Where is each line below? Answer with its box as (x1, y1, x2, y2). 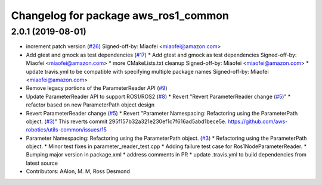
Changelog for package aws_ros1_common (11, 9, 230, 22)
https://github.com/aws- (227, 118, 288, 125)
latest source (26, 159, 58, 167)
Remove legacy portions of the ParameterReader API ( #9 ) (26, 84, 168, 92)
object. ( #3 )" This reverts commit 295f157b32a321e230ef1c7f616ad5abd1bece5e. (26, 118, 227, 125)
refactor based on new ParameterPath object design (26, 101, 155, 108)
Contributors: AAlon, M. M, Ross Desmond (26, 168, 131, 175)
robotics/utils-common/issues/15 (26, 126, 107, 133)
